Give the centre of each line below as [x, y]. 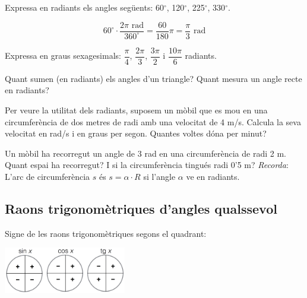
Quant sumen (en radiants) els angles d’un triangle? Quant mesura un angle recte [153, 78]
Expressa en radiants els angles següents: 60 [84, 7]
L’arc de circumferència [48, 176]
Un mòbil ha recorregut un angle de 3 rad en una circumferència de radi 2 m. [145, 153]
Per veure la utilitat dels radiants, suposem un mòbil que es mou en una [136, 110]
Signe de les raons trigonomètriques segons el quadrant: [106, 233]
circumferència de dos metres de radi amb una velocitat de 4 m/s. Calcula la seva [153, 121]
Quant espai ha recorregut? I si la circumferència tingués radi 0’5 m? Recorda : [147, 165]
